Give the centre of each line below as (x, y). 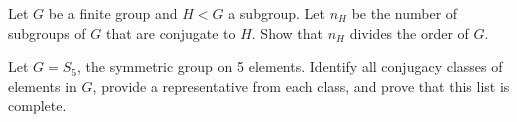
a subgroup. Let (276, 13)
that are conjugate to (170, 32)
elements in (42, 85)
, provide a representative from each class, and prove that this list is (301, 85)
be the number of (404, 13)
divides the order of (409, 32)
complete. (37, 105)
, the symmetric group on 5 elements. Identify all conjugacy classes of (290, 66)
